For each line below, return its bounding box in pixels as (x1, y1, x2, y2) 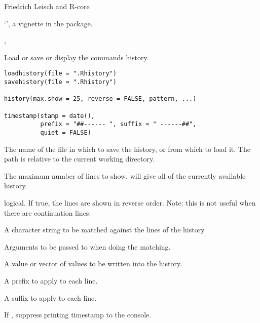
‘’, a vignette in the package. (4, 18, 93, 28)
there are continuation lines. (4, 207, 91, 218)
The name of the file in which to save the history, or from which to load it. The (4, 143, 250, 154)
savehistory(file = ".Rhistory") (4, 78, 117, 86)
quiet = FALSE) (40, 129, 91, 136)
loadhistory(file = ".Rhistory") (4, 70, 117, 77)
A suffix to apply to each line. (4, 292, 97, 303)
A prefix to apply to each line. (4, 275, 98, 286)
